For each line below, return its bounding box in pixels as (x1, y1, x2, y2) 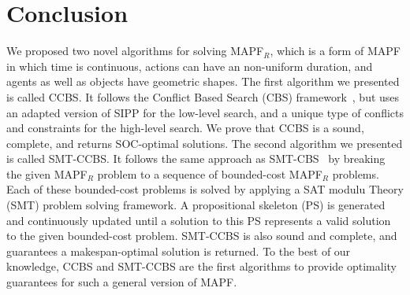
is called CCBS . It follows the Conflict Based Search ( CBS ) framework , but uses (6, 88, 400, 105)
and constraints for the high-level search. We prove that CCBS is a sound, (6, 120, 364, 136)
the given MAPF (6, 165, 88, 182)
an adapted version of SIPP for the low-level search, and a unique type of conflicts (6, 104, 404, 120)
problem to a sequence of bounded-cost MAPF (97, 165, 322, 182)
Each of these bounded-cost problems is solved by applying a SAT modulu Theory (6, 181, 404, 197)
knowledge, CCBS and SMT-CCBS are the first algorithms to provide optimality (6, 258, 397, 275)
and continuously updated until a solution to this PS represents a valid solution (6, 212, 391, 228)
